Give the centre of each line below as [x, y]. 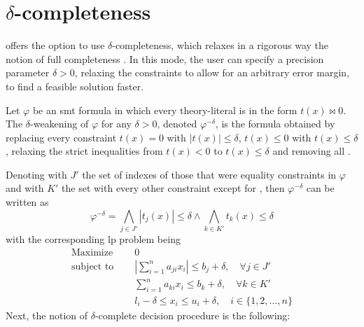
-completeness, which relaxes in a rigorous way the [220, 45]
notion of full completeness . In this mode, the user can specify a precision [165, 58]
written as [27, 202]
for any [116, 124]
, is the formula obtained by [275, 124]
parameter [28, 72]
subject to [93, 266]
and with [25, 188]
